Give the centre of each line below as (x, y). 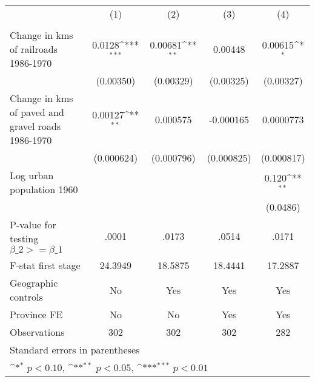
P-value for (33, 224)
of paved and (37, 112)
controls (26, 297)
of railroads (34, 49)
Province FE (36, 314)
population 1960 (44, 189)
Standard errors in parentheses (75, 350)
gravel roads (35, 126)
